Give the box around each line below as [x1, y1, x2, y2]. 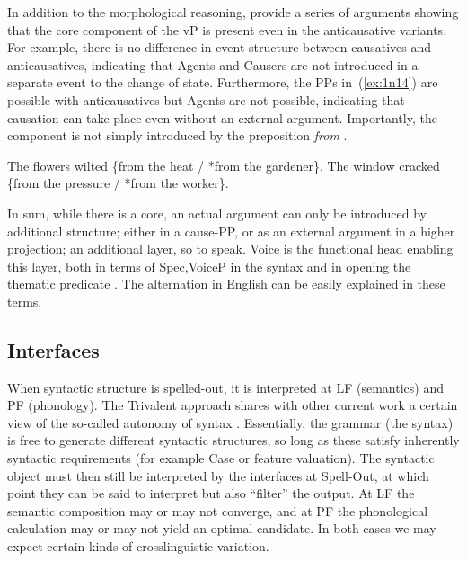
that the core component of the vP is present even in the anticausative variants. [7, 20, 447, 39]
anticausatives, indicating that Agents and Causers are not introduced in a [7, 55, 419, 74]
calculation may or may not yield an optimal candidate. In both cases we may [7, 519, 436, 538]
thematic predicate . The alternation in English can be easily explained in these [7, 274, 445, 293]
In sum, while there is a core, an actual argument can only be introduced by [7, 203, 427, 222]
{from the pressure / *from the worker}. [7, 174, 229, 192]
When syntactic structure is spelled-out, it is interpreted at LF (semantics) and [7, 378, 445, 396]
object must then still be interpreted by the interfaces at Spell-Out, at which [7, 466, 429, 485]
